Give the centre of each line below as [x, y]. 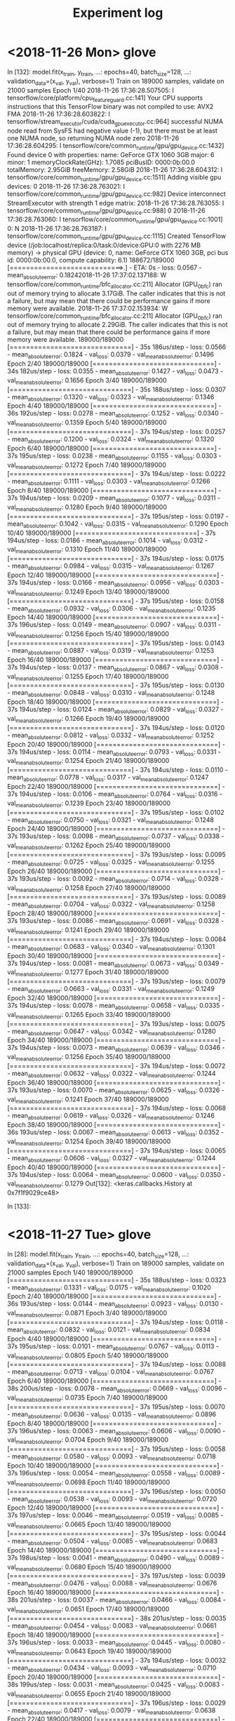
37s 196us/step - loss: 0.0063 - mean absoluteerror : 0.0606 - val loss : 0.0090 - [116, 1431]
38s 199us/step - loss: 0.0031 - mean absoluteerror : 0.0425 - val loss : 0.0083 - [116, 1685]
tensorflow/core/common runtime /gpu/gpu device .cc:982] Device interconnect [116, 194]
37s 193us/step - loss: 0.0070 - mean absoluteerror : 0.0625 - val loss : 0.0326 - [116, 1091]
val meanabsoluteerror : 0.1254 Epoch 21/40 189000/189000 [88, 762]
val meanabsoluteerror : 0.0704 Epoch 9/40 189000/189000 [88, 1441]
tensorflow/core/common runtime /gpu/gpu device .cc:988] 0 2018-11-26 [106, 211]
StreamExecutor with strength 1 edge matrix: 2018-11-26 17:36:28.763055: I [116, 203]
